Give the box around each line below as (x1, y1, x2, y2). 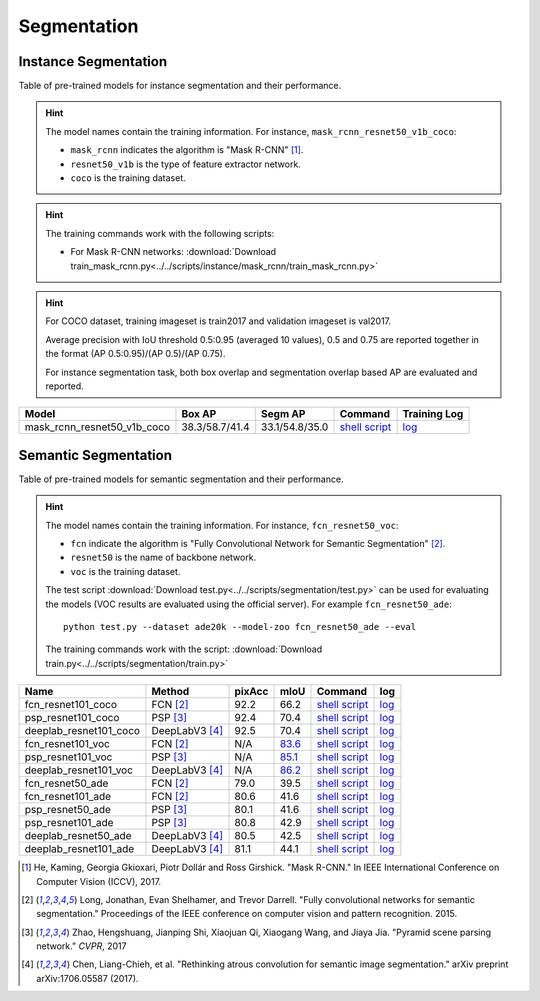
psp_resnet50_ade (24, 803, 112, 817)
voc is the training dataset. (70, 565, 181, 577)
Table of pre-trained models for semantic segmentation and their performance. (18, 473, 344, 485)
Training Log (402, 407, 464, 421)
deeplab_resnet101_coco (24, 724, 140, 738)
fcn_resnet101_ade (24, 790, 112, 804)
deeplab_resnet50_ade (24, 829, 132, 843)
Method (151, 685, 190, 699)
